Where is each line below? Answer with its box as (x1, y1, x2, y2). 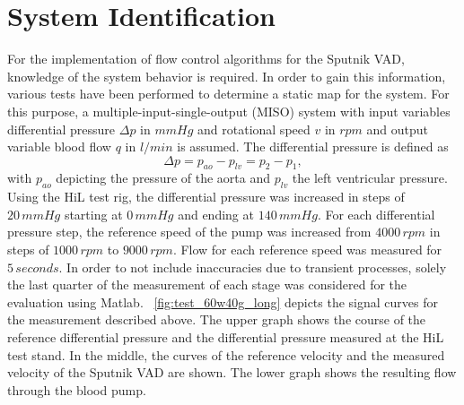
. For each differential (317, 204, 435, 223)
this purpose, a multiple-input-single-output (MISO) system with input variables (7, 101, 451, 120)
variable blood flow (7, 137, 111, 156)
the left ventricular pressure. (292, 168, 448, 187)
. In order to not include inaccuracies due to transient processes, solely (58, 257, 447, 276)
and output (366, 119, 429, 138)
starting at (64, 204, 123, 223)
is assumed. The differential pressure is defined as (177, 137, 449, 156)
